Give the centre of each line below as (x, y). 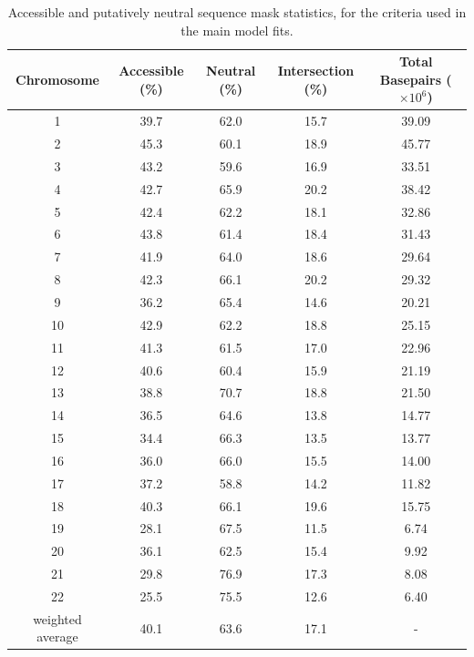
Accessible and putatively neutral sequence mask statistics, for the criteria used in (237, 12)
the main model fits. (237, 30)
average (57, 636)
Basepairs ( (416, 79)
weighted (57, 618)
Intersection (316, 70)
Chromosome (57, 79)
